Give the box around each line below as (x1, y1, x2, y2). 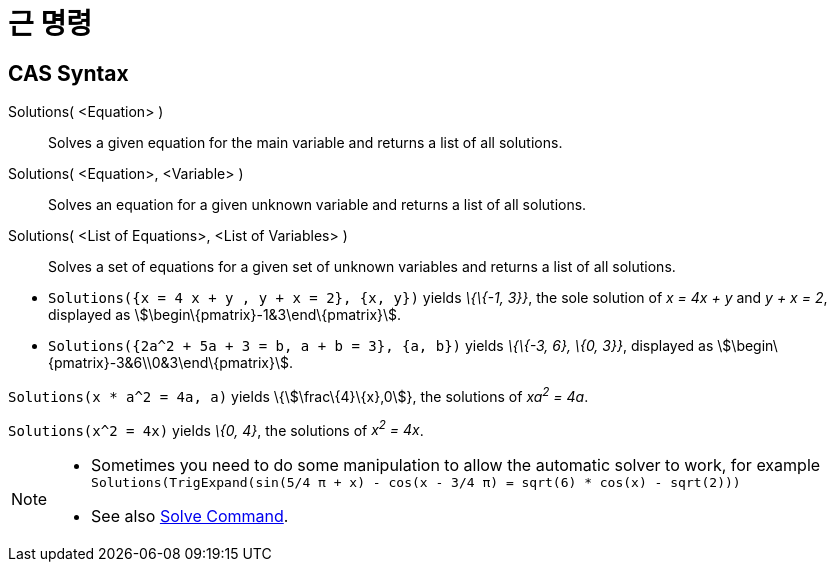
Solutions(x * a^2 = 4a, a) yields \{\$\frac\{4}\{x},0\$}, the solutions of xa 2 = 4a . (8, 385, 589, 405)
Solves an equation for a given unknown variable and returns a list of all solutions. (48, 196, 587, 214)
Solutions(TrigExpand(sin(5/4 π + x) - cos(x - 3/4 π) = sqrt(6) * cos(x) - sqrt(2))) (91, 475, 741, 491)
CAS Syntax (8, 60, 129, 86)
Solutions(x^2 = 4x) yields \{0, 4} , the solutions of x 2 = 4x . (8, 418, 424, 439)
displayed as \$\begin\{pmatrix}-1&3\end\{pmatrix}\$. (48, 306, 402, 324)
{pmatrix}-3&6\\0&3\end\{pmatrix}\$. (48, 354, 293, 372)
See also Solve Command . (91, 506, 289, 527)
